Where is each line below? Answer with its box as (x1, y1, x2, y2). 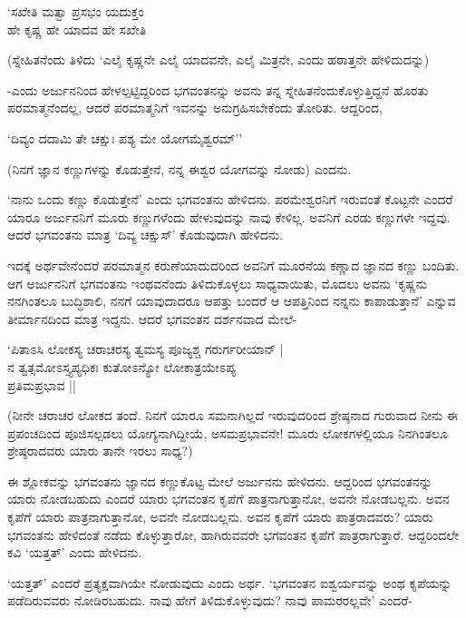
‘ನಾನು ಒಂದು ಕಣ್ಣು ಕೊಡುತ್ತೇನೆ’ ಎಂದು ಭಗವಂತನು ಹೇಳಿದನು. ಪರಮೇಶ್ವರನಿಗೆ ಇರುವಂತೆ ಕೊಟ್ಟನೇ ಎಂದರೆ (7, 190, 453, 209)
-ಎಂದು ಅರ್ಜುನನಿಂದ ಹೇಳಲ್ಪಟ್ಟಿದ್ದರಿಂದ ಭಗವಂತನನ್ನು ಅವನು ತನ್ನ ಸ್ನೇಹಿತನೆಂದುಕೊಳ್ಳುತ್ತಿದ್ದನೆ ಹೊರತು (7, 80, 429, 99)
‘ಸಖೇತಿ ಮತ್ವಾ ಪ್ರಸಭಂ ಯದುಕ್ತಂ (7, 2, 144, 20)
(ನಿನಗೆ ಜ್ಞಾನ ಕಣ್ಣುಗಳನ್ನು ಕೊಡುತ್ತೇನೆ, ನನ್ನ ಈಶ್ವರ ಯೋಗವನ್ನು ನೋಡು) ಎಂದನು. (7, 159, 352, 178)
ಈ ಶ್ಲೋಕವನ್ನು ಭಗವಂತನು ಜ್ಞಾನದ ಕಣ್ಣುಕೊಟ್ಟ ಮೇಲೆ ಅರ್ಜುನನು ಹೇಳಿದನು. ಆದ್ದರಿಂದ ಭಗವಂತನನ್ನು (7, 471, 432, 490)
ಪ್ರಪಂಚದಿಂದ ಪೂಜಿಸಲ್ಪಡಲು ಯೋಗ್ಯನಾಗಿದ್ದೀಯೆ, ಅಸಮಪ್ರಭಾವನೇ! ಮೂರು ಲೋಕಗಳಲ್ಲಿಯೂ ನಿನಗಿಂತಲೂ (7, 423, 448, 442)
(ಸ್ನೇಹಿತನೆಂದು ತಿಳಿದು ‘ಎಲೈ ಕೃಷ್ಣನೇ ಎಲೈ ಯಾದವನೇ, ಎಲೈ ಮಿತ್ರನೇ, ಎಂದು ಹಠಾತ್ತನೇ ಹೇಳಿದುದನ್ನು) (7, 50, 430, 69)
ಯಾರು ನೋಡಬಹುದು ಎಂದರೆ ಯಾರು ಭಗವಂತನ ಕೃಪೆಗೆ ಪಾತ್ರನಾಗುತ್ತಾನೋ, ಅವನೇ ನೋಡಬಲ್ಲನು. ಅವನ (7, 489, 450, 508)
